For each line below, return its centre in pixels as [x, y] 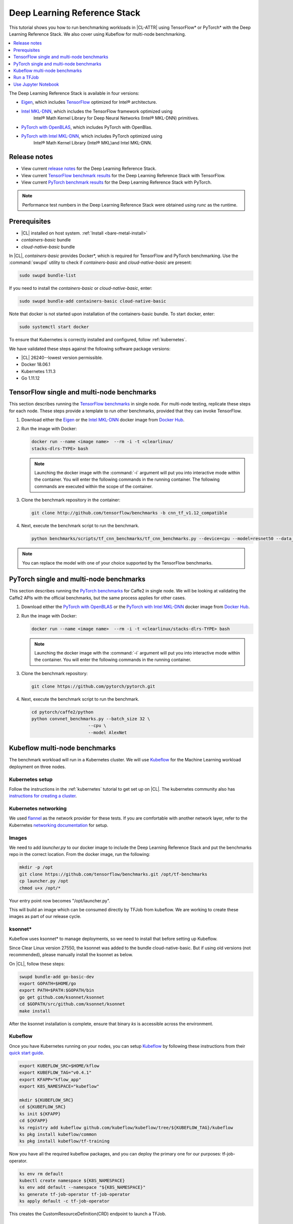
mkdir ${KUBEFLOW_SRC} [46, 1100]
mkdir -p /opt [36, 867]
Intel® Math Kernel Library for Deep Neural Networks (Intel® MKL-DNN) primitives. [116, 118]
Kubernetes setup [31, 779]
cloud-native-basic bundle [48, 247]
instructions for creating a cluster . [43, 796]
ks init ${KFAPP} [40, 1114]
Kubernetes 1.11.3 [39, 371]
